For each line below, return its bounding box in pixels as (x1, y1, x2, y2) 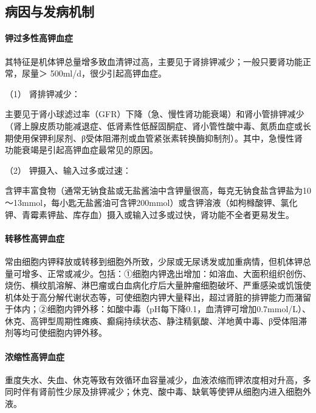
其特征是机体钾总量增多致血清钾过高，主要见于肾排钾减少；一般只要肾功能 (5, 55, 303, 67)
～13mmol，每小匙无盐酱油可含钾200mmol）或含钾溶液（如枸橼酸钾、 (5, 196, 281, 208)
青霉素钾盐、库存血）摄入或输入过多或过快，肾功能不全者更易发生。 (21, 208, 294, 220)
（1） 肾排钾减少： (5, 87, 80, 100)
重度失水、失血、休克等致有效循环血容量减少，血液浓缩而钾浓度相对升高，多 (5, 373, 311, 386)
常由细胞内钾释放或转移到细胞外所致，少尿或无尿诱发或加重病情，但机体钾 (5, 254, 303, 267)
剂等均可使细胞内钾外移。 (5, 326, 107, 339)
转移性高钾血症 (5, 231, 64, 244)
